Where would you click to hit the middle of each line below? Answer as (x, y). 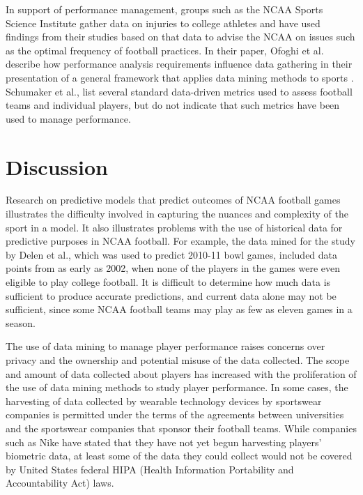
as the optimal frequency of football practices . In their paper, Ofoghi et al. (165, 50)
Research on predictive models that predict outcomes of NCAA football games (173, 200)
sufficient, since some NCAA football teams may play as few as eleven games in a (179, 309)
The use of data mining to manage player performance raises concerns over (165, 346)
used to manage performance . (68, 118)
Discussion (57, 166)
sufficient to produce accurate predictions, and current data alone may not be (171, 295)
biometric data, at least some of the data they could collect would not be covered (179, 456)
